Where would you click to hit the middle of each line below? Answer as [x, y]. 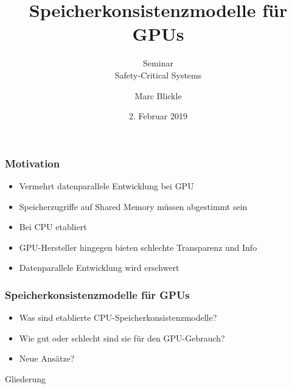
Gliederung [26, 378]
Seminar [158, 63]
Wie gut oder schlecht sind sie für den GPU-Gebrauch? [122, 338]
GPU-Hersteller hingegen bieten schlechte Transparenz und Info [138, 247]
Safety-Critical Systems [158, 75]
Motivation [33, 163]
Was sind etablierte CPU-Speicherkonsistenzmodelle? [118, 317]
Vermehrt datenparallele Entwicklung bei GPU [106, 185]
